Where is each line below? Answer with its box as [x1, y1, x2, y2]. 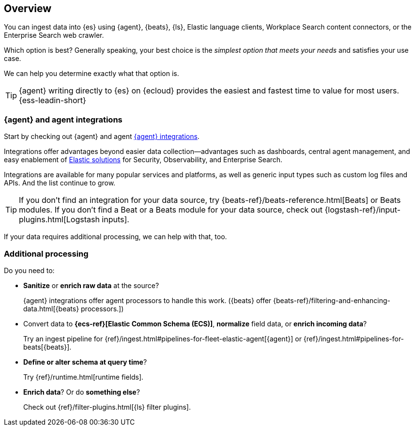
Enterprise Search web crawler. [4, 31, 104, 40]
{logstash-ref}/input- [324, 205, 401, 215]
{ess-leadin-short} [19, 95, 86, 106]
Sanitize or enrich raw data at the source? [23, 281, 159, 290]
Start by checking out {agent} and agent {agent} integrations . [4, 132, 200, 141]
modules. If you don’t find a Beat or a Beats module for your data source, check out [19, 205, 323, 215]
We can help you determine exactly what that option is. [4, 69, 179, 78]
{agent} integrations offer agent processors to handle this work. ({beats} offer [23, 296, 272, 305]
